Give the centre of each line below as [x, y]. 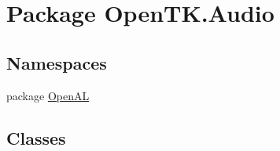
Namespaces [57, 62]
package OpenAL [48, 95]
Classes [36, 137]
